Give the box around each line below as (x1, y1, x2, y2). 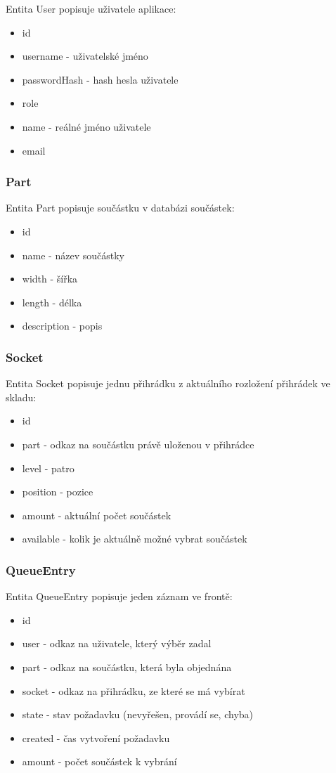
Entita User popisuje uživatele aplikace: (6, 1, 176, 15)
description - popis (22, 318, 103, 333)
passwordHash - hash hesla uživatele (22, 72, 179, 86)
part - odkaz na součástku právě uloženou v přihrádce (22, 436, 254, 451)
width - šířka (22, 271, 78, 286)
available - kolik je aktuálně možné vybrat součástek (22, 531, 247, 546)
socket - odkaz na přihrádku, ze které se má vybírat (22, 683, 245, 698)
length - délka (22, 294, 82, 309)
